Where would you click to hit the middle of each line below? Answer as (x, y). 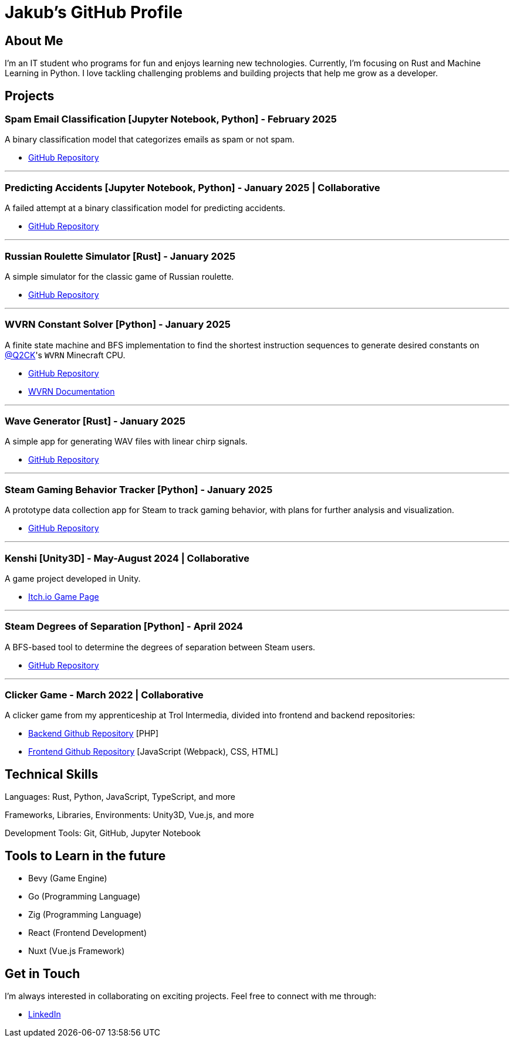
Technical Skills (52, 774)
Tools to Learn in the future (85, 856)
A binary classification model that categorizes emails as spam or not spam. (150, 140)
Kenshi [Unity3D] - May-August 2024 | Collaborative (127, 558)
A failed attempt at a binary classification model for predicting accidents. (145, 208)
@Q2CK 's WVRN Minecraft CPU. (65, 355)
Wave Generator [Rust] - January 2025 (95, 421)
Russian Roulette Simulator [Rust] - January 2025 (120, 256)
